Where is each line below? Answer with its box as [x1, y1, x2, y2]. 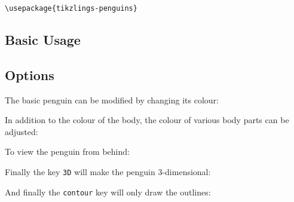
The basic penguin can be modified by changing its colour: [5, 93, 219, 106]
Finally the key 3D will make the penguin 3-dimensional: [5, 166, 211, 178]
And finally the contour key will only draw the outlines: [5, 185, 211, 198]
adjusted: [5, 125, 38, 137]
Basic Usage [5, 30, 81, 49]
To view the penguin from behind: [5, 145, 130, 158]
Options [5, 65, 54, 84]
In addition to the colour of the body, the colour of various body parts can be [5, 114, 289, 126]
